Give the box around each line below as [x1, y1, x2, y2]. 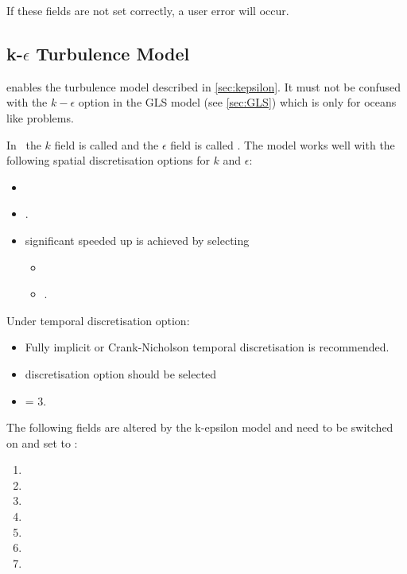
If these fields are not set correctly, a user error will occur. [6, 2, 289, 18]
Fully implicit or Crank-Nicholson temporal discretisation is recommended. [25, 339, 390, 355]
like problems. [6, 109, 74, 126]
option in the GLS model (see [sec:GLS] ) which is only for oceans [78, 94, 397, 111]
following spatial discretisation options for [6, 152, 210, 169]
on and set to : [6, 434, 78, 451]
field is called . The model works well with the [170, 136, 395, 153]
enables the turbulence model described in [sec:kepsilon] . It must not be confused [6, 78, 401, 95]
